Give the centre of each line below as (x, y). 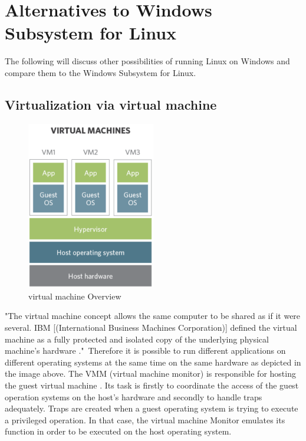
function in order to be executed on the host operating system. (118, 431)
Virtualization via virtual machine (111, 104)
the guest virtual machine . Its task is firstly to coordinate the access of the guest (152, 385)
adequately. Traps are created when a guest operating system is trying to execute (152, 408)
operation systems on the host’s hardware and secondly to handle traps (134, 396)
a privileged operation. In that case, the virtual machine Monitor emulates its (145, 419)
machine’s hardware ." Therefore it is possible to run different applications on (145, 351)
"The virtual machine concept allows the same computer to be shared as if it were (153, 316)
